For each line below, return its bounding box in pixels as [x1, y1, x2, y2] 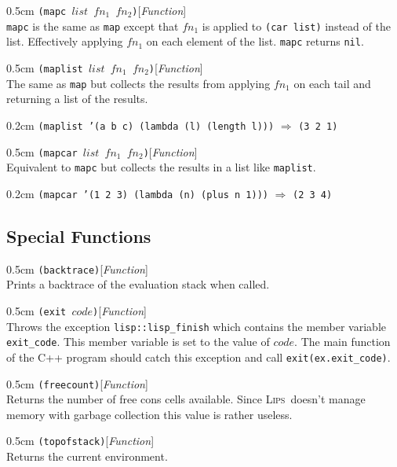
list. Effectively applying [6, 33, 123, 50]
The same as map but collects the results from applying [6, 75, 271, 91]
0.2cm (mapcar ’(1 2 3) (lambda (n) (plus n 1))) [6, 185, 268, 201]
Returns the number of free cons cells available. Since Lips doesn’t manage [6, 391, 366, 407]
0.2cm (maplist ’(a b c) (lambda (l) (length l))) [6, 116, 275, 133]
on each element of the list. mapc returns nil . [146, 33, 364, 50]
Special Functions [6, 223, 151, 248]
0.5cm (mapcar [6, 143, 78, 160]
